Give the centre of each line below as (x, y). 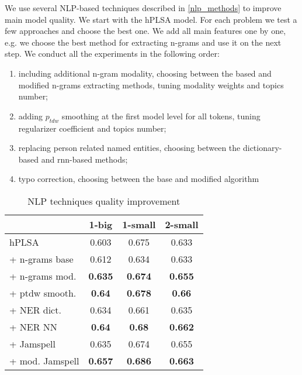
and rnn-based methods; (84, 159)
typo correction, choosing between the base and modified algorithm (139, 179)
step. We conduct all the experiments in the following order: (112, 54)
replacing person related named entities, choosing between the (129, 148)
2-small (182, 224)
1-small (139, 224)
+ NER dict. (35, 309)
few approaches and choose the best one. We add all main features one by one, (145, 31)
